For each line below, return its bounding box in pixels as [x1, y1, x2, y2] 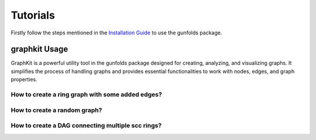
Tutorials [11, 9, 55, 22]
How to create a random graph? [11, 106, 102, 114]
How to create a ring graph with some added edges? [11, 90, 162, 99]
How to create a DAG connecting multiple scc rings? [11, 121, 162, 129]
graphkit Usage [11, 44, 68, 54]
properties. [11, 76, 37, 83]
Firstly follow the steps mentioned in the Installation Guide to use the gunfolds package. [11, 29, 222, 36]
